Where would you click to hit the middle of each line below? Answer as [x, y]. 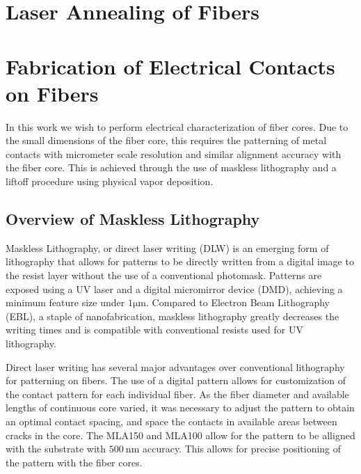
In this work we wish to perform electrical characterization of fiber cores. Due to [177, 126]
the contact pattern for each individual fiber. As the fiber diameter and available [177, 394]
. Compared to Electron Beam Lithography [238, 302]
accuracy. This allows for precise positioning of [242, 449]
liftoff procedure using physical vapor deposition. [110, 181]
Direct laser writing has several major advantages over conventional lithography [175, 366]
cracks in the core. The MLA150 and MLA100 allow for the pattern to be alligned [180, 435]
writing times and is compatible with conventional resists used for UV [154, 330]
